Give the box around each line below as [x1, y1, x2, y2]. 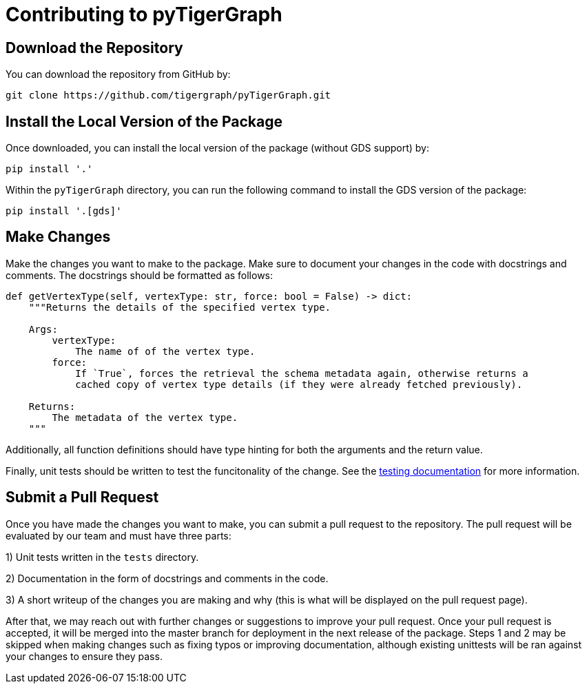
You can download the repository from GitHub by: [6, 68, 231, 81]
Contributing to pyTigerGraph [6, 3, 282, 26]
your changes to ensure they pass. [6, 650, 163, 662]
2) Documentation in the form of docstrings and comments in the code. [6, 572, 329, 584]
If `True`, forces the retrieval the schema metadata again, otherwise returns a [75, 367, 528, 379]
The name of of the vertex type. [75, 345, 256, 357]
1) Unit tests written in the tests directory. [6, 551, 199, 563]
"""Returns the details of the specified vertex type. [28, 301, 331, 313]
